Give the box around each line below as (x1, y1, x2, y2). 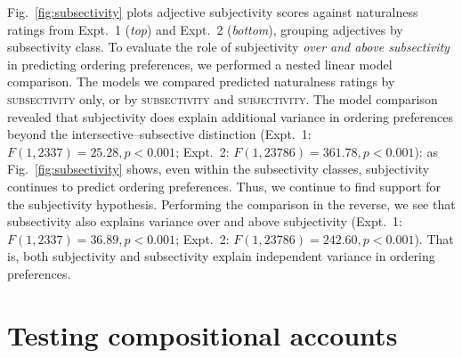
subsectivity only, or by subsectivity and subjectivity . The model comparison (7, 89, 438, 108)
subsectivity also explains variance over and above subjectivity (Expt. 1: (7, 212, 403, 231)
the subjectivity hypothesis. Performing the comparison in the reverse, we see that (7, 194, 456, 213)
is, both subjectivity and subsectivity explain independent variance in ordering (7, 247, 435, 265)
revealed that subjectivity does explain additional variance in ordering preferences (7, 107, 454, 126)
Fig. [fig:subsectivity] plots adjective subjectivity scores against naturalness (7, 3, 418, 20)
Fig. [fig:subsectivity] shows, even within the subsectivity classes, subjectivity (7, 159, 430, 178)
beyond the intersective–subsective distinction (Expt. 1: (7, 125, 312, 143)
